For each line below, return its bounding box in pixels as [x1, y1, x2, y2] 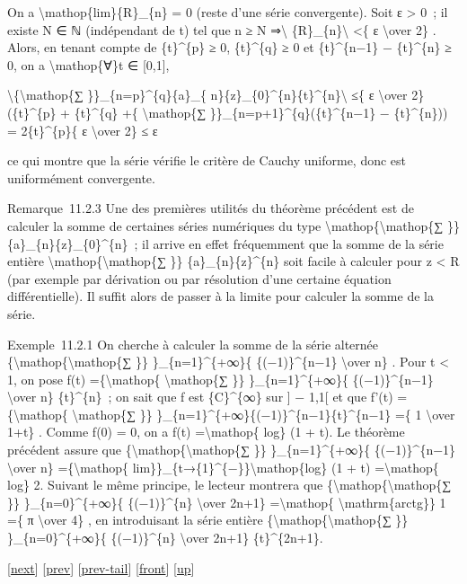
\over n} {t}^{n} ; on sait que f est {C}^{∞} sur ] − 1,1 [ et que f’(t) [7, 387, 393, 406]
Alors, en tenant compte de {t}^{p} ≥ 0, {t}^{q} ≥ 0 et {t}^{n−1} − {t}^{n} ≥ [7, 38, 452, 57]
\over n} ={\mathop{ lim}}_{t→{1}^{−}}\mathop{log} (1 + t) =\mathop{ [7, 457, 439, 476]
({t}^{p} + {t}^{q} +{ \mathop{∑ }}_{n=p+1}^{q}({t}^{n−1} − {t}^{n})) [7, 102, 448, 121]
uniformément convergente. [7, 168, 155, 187]
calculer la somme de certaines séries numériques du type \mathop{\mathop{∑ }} [7, 216, 460, 234]
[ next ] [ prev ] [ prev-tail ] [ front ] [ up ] [7, 558, 195, 577]
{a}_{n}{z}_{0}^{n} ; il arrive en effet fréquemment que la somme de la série [7, 234, 444, 252]
